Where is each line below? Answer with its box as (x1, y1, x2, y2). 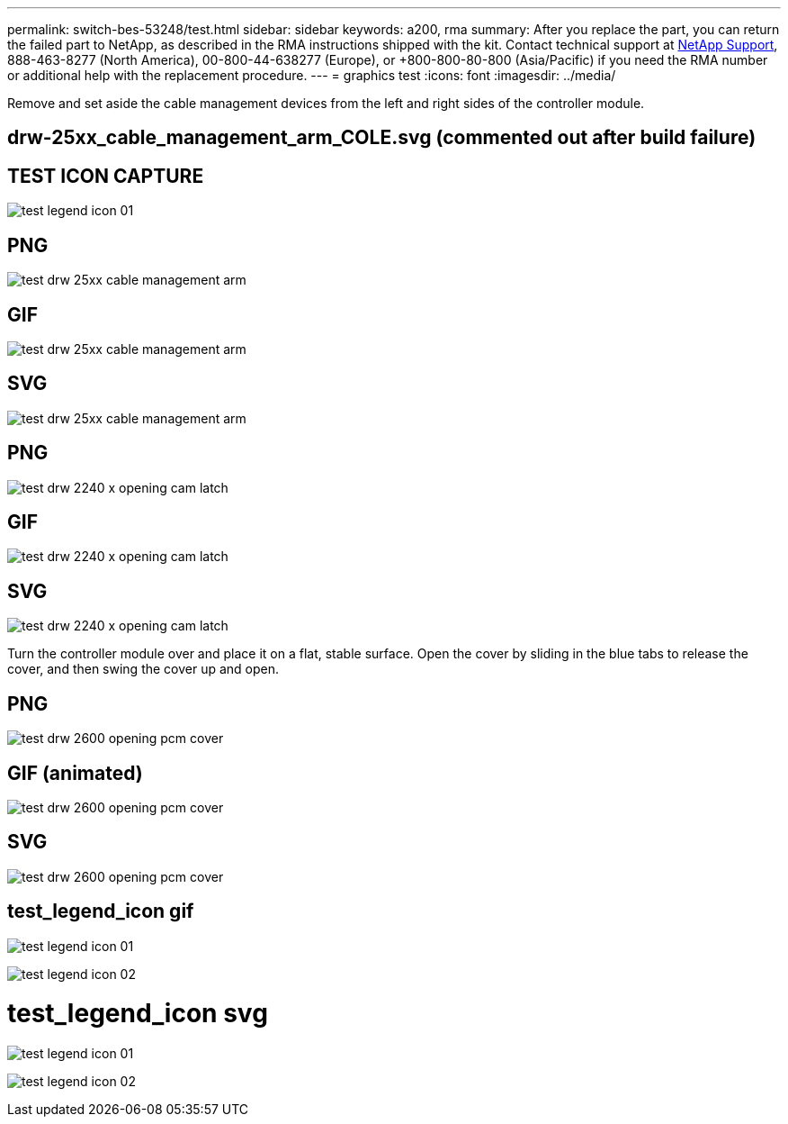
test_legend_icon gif (7, 900, 194, 923)
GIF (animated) (7, 761, 143, 784)
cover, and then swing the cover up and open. (7, 661, 280, 677)
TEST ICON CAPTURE (7, 164, 204, 187)
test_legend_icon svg (7, 998, 268, 1029)
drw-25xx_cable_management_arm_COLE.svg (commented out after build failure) (7, 126, 757, 150)
